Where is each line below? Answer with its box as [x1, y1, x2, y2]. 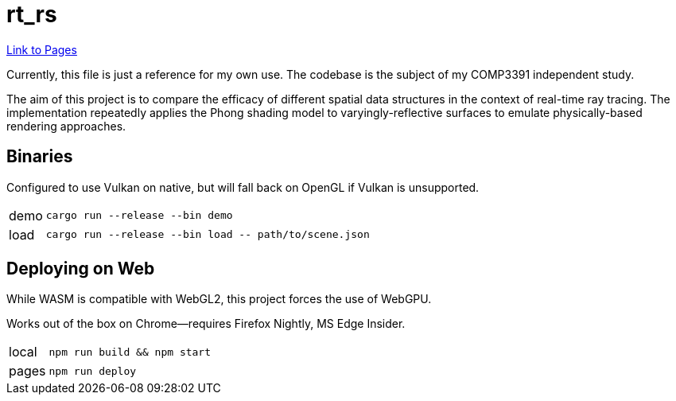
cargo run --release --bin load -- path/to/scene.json [45, 228, 370, 241]
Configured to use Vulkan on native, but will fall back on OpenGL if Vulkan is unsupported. [6, 180, 480, 194]
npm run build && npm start [49, 345, 212, 358]
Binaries [6, 146, 73, 167]
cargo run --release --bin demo [45, 209, 233, 222]
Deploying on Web [6, 259, 155, 279]
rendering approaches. [6, 119, 126, 133]
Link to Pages [6, 42, 77, 56]
